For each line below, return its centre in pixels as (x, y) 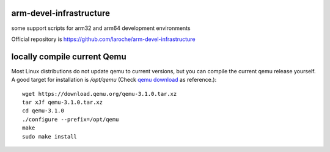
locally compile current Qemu (69, 56)
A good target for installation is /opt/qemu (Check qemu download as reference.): (114, 80)
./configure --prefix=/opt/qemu (71, 119)
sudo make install (50, 136)
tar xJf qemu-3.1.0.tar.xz (63, 102)
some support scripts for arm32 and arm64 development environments (101, 28)
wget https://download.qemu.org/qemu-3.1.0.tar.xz (100, 94)
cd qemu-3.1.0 (43, 111)
